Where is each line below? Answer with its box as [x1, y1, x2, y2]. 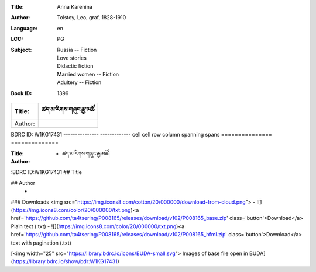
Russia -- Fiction [57, 46, 97, 53]
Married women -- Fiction [57, 71, 119, 78]
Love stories [57, 54, 87, 61]
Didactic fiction [57, 62, 94, 69]
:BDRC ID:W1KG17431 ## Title [11, 169, 82, 176]
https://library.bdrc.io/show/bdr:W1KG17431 [12, 258, 118, 265]
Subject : [11, 46, 32, 53]
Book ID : [11, 89, 32, 96]
